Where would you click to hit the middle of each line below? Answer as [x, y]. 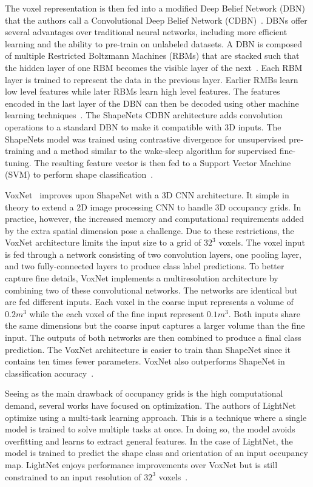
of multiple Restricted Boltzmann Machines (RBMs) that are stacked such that [152, 55]
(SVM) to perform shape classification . [79, 174]
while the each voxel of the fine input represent [117, 313]
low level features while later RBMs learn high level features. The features [143, 91]
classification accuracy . [49, 373]
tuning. [18, 162]
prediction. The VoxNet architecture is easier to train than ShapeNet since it [148, 349]
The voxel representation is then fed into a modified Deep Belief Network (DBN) [155, 8]
